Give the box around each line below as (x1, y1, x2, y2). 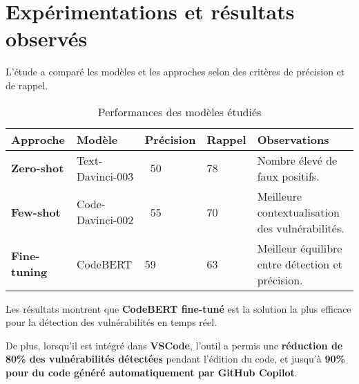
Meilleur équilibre (257, 239, 342, 256)
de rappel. (6, 77, 48, 92)
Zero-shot (11, 160, 64, 176)
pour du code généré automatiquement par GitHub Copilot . (6, 365, 298, 379)
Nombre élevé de (257, 152, 338, 168)
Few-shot (11, 203, 61, 220)
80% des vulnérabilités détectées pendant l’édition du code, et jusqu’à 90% (6, 351, 345, 366)
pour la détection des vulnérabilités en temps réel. (6, 315, 217, 329)
